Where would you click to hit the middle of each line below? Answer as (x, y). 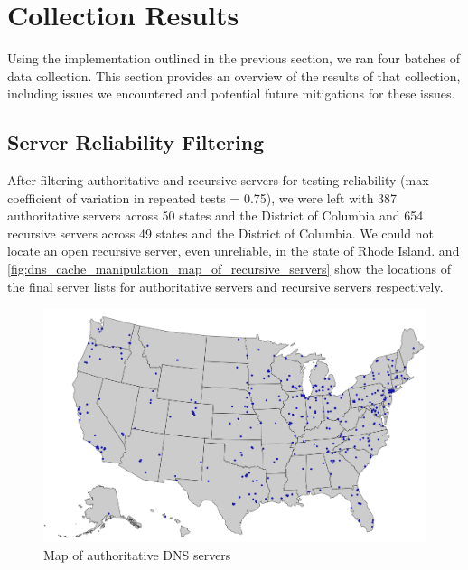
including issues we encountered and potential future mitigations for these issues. (231, 93)
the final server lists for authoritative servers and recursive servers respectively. (225, 286)
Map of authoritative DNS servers (137, 554)
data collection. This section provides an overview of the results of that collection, (234, 75)
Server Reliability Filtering (136, 142)
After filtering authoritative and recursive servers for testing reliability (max (218, 180)
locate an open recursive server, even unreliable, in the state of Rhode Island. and (234, 251)
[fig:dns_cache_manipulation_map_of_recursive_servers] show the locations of (229, 269)
